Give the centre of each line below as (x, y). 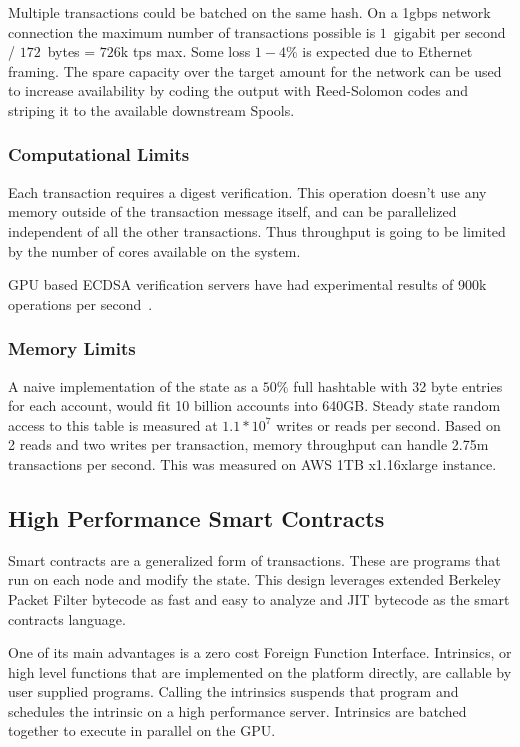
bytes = (71, 51)
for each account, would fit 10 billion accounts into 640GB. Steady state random (254, 405)
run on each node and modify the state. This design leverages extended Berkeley (254, 579)
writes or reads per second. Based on (388, 424)
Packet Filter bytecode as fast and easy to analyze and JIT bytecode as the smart (259, 598)
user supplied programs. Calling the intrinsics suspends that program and (233, 691)
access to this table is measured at (113, 424)
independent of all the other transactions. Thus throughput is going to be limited (257, 230)
